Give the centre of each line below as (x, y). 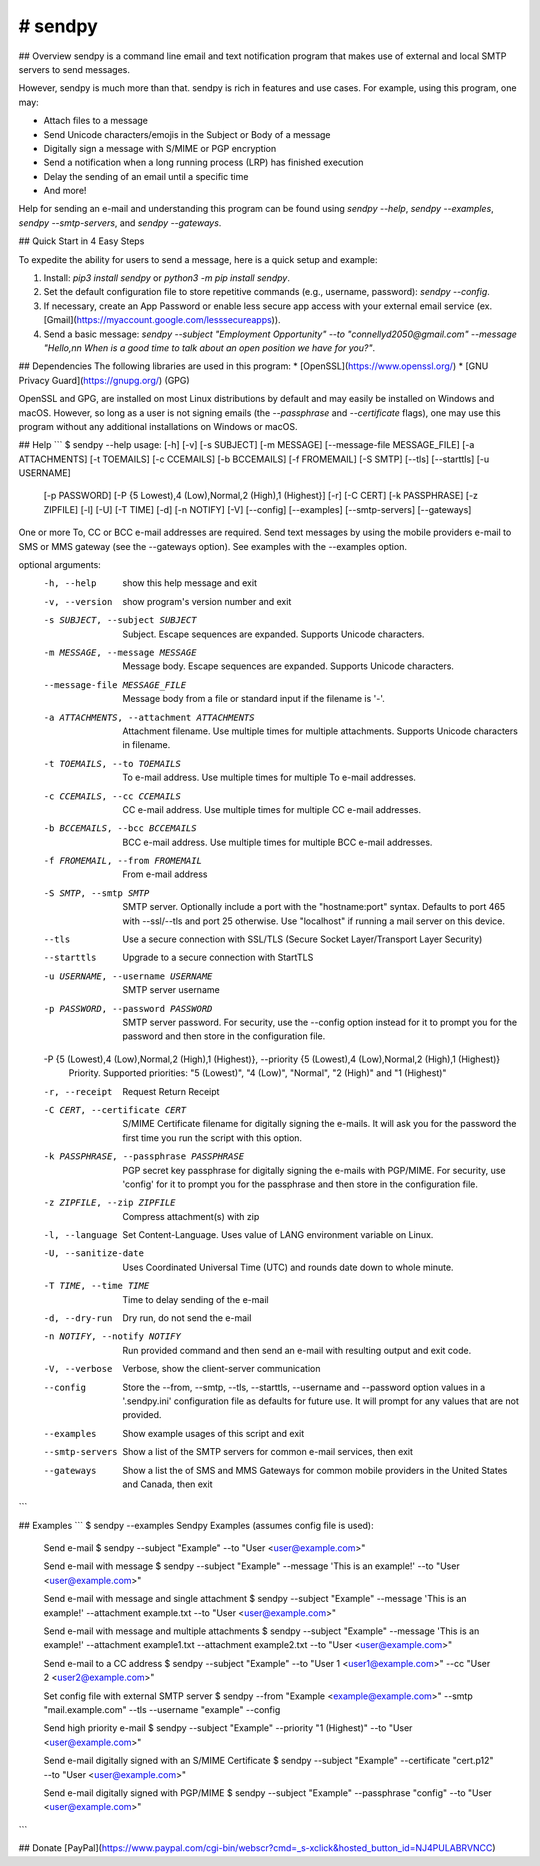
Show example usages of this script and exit (213, 1433)
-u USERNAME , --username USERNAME (128, 976)
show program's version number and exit (207, 601)
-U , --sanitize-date (94, 1253)
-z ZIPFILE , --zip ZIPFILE (109, 1203)
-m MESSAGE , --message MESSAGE (120, 652)
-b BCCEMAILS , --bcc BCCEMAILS (120, 828)
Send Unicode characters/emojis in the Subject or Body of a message (187, 134)
